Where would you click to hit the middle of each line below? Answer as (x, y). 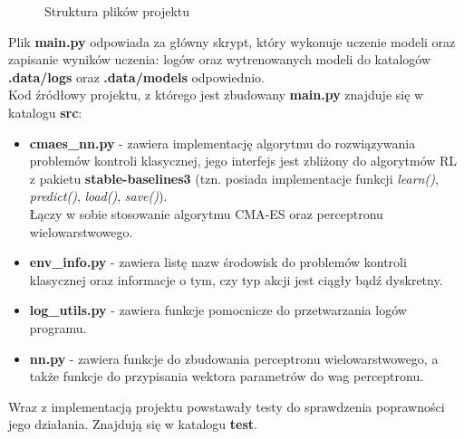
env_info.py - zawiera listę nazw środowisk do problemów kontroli (218, 262)
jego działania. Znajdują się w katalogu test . (133, 424)
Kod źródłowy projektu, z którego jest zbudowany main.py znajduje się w (216, 95)
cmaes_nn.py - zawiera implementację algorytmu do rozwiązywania (222, 143)
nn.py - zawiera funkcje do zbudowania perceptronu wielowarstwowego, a (234, 358)
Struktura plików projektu (117, 11)
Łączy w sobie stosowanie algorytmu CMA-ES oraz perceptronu (206, 213)
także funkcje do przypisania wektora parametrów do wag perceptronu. (227, 376)
